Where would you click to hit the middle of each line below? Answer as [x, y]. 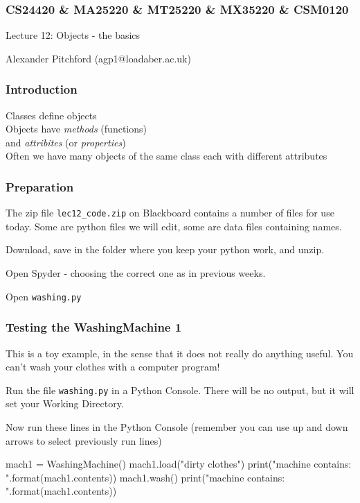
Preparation [40, 186]
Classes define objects [51, 115]
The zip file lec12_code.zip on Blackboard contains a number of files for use [170, 213]
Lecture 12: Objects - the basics [73, 35]
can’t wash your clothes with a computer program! [113, 367]
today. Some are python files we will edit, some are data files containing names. [174, 226]
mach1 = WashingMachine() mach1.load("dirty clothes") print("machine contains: [179, 464]
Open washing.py [44, 296]
